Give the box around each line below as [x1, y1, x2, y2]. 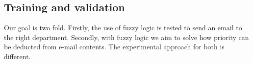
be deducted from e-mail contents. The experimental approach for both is [4, 42, 225, 52]
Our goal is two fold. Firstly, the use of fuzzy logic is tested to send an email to [4, 22, 242, 33]
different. [4, 51, 31, 61]
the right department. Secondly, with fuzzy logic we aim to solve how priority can [4, 32, 249, 42]
